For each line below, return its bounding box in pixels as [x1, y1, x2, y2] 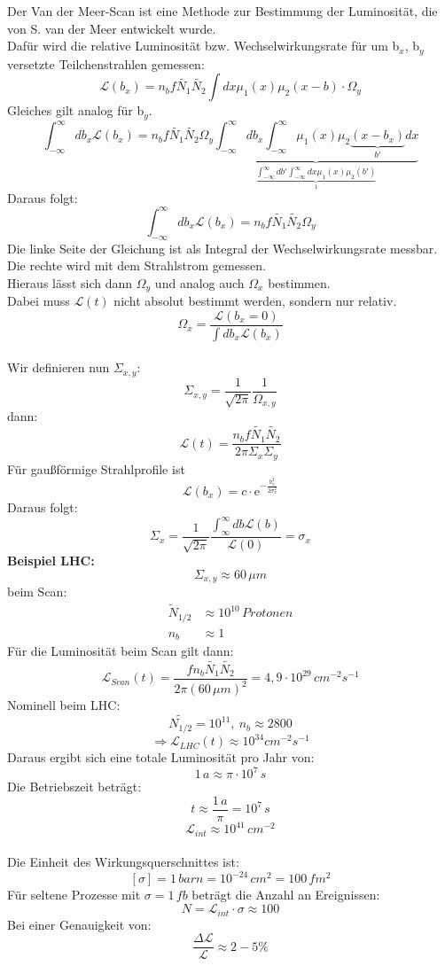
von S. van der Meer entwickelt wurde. [7, 19, 216, 37]
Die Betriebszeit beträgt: [7, 777, 142, 796]
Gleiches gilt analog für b [7, 101, 144, 120]
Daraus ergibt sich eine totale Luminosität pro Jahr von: [7, 748, 315, 767]
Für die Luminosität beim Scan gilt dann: [7, 642, 234, 660]
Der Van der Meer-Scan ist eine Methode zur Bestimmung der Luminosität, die [7, 2, 438, 19]
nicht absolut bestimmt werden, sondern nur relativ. [113, 292, 397, 310]
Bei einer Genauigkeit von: [7, 915, 152, 933]
